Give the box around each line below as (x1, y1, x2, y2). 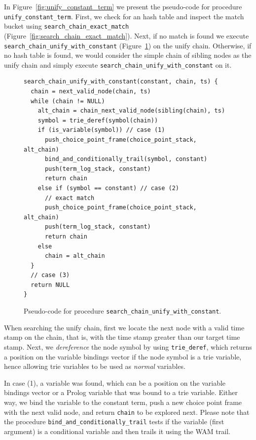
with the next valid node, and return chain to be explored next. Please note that (4, 406, 250, 417)
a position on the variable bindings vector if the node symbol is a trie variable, (4, 351, 242, 361)
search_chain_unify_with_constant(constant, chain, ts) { (24, 78, 218, 85)
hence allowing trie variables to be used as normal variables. (4, 361, 185, 371)
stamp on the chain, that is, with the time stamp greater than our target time (4, 332, 240, 342)
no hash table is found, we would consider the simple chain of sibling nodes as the (4, 50, 252, 60)
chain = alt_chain (44, 252, 105, 260)
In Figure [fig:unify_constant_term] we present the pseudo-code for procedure (4, 1, 242, 11)
